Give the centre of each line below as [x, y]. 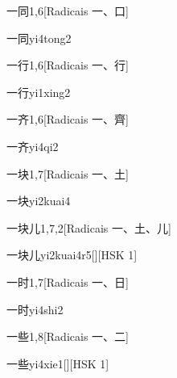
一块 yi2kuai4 [39, 201]
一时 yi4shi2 [35, 309]
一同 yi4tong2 [39, 38]
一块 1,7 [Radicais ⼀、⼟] [68, 173]
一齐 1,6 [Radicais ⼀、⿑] [68, 119]
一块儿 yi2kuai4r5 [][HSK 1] [72, 255]
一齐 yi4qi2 [33, 146]
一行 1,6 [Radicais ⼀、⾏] [68, 65]
